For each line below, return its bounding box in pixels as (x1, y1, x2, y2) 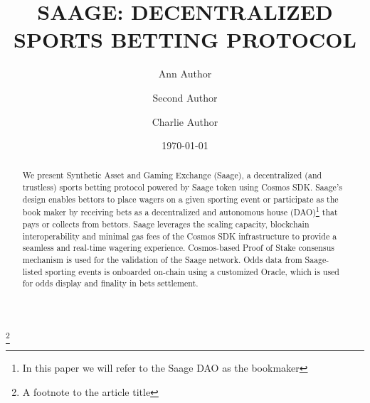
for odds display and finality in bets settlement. (22, 277, 199, 289)
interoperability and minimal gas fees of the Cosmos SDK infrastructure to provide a (22, 230, 337, 242)
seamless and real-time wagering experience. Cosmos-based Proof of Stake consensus (22, 242, 334, 254)
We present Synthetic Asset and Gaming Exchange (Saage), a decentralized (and (22, 169, 322, 181)
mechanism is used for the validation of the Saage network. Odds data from (22, 254, 302, 266)
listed (22, 265, 43, 277)
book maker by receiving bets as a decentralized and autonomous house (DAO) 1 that (22, 204, 338, 218)
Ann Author (158, 66, 212, 81)
